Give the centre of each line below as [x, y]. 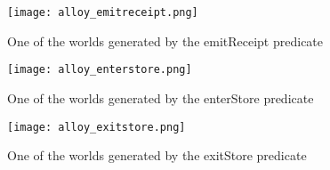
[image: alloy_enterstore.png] [100, 70]
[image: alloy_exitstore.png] [97, 127]
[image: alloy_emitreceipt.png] [103, 12]
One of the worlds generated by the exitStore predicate [157, 155]
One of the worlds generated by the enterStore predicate [161, 97]
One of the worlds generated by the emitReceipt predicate [165, 40]
